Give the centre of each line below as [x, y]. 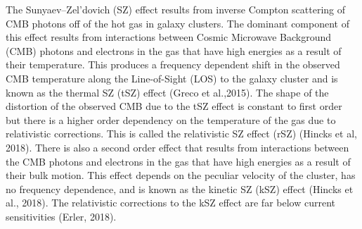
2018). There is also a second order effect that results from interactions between [177, 147]
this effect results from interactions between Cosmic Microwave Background [169, 37]
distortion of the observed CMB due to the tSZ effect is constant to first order [174, 106]
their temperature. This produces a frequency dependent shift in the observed [173, 64]
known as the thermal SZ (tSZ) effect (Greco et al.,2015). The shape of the [167, 92]
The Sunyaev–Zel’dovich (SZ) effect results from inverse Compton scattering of [176, 9]
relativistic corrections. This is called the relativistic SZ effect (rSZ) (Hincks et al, [181, 134]
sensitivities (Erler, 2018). [61, 216]
